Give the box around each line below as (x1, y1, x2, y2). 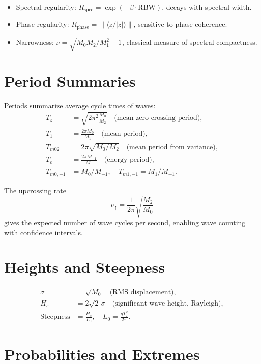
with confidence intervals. (4, 227, 83, 237)
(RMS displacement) (109, 289, 174, 296)
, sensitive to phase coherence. (133, 19, 227, 29)
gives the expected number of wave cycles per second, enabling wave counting (4, 217, 246, 227)
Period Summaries (4, 70, 136, 91)
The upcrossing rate (4, 185, 66, 195)
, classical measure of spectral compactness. (122, 37, 257, 47)
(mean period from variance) (126, 143, 216, 151)
